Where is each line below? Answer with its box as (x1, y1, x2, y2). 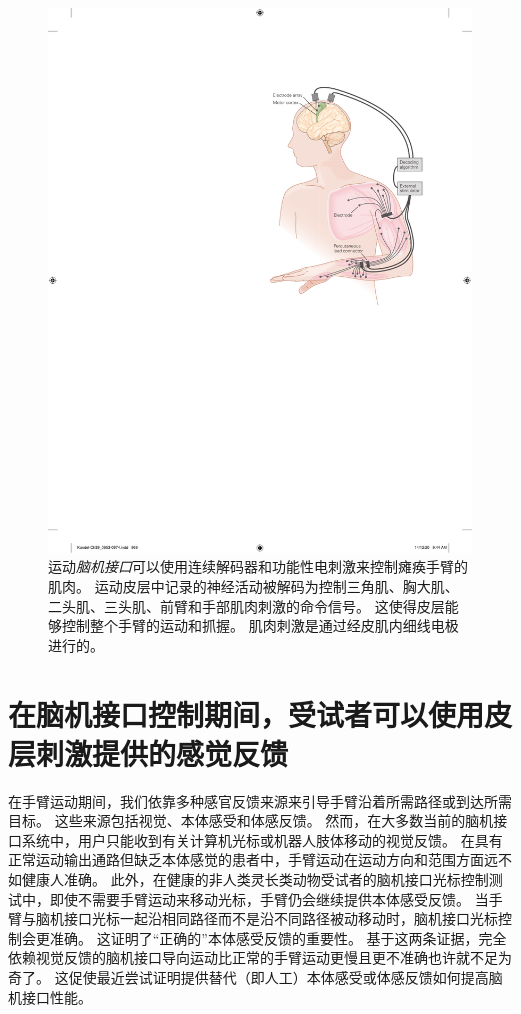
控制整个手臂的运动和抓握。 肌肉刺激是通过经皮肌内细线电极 (61, 615, 459, 636)
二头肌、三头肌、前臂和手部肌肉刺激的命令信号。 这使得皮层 (48, 595, 445, 616)
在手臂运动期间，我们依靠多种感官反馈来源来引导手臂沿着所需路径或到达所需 (8, 790, 512, 811)
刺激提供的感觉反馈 (36, 732, 289, 773)
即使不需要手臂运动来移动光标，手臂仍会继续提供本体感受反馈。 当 (49, 888, 489, 909)
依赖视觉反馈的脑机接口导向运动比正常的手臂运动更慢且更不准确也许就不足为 (8, 947, 512, 968)
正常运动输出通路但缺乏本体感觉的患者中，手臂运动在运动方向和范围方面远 (8, 849, 498, 870)
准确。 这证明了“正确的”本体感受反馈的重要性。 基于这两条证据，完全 (49, 927, 507, 948)
